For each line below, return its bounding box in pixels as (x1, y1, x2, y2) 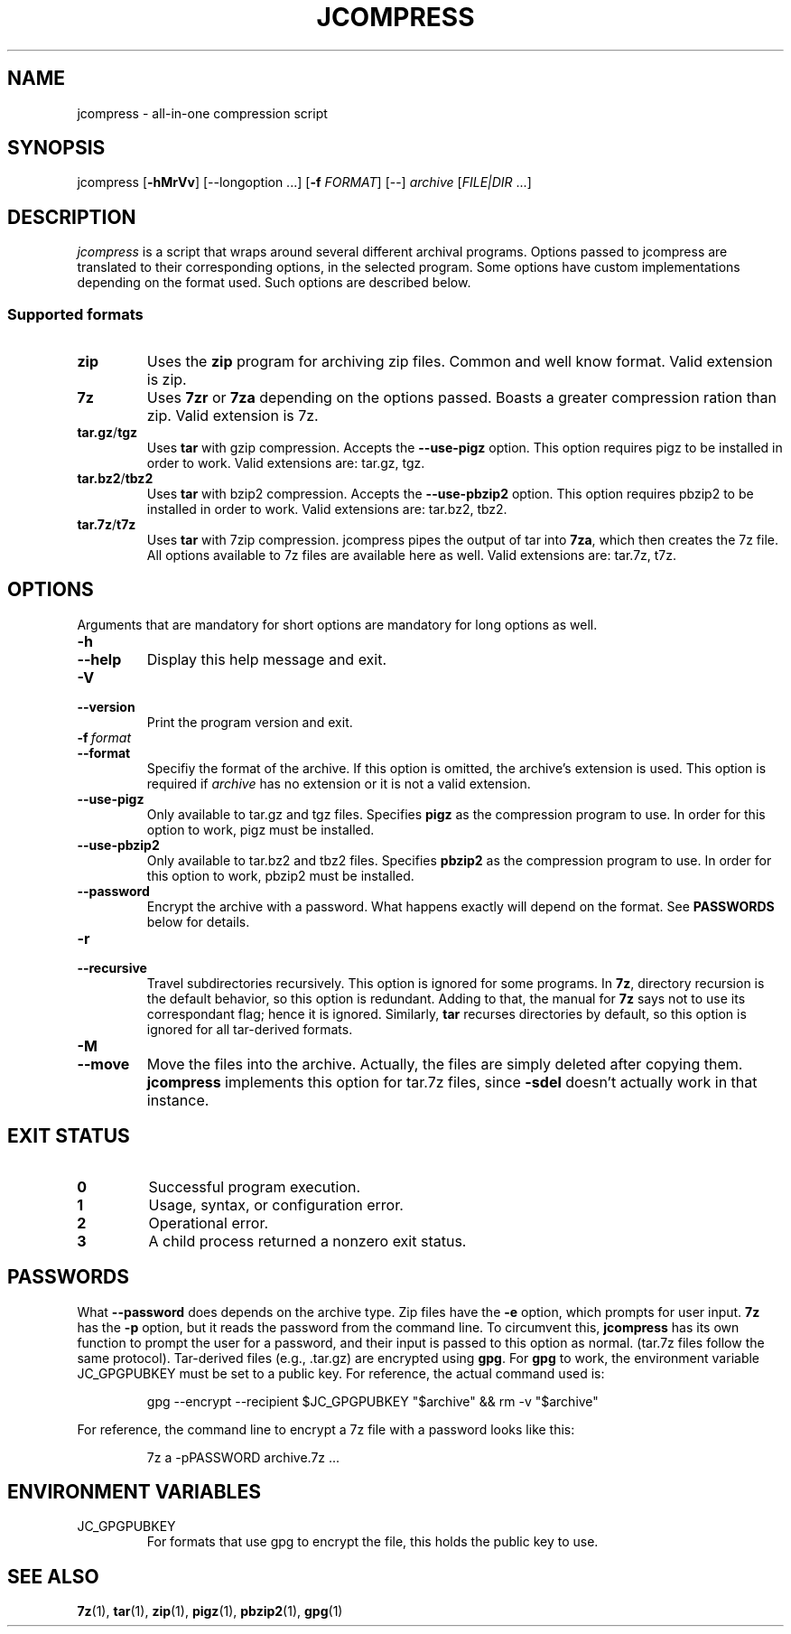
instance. (146, 1090, 209, 1109)
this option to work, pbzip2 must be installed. (146, 867, 414, 883)
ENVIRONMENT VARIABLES (7, 1480, 261, 1503)
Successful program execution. (148, 1177, 361, 1196)
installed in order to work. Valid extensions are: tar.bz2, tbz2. (146, 501, 507, 518)
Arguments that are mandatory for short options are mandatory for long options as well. (77, 616, 598, 632)
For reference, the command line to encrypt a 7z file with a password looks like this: (77, 1421, 575, 1437)
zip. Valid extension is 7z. (146, 406, 319, 425)
